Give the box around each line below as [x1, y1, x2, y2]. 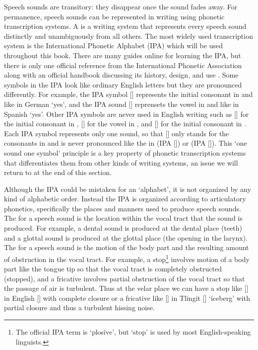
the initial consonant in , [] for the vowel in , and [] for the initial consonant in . [4, 118, 246, 129]
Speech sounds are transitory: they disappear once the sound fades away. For [4, 1, 238, 11]
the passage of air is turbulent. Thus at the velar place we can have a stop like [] [4, 283, 249, 293]
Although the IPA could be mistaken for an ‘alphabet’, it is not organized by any [4, 183, 251, 194]
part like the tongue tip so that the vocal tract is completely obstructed [4, 263, 222, 274]
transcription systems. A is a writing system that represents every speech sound [4, 21, 247, 31]
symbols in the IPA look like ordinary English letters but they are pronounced [4, 79, 242, 89]
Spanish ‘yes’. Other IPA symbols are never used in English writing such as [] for [4, 108, 249, 119]
